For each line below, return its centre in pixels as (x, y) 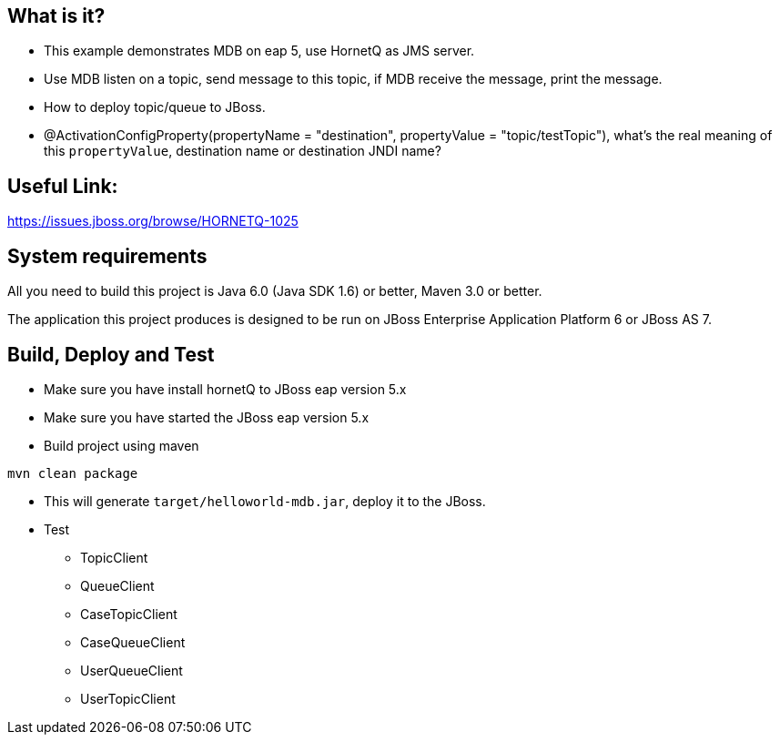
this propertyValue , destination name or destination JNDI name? (243, 151)
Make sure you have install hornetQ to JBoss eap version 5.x (225, 389)
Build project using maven (122, 445)
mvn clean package (73, 473)
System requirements (107, 256)
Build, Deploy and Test (111, 354)
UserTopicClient (128, 698)
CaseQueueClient (133, 642)
